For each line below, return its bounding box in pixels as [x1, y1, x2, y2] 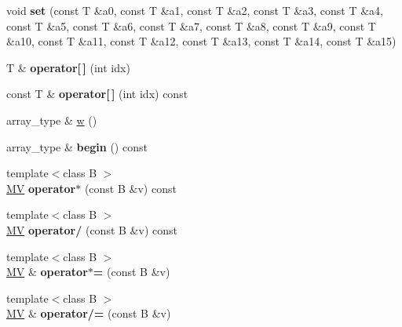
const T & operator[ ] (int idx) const [6, 85, 188, 102]
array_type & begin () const [6, 138, 148, 154]
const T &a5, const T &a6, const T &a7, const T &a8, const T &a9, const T [6, 17, 376, 34]
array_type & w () [6, 111, 97, 128]
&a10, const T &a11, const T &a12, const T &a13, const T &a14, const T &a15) [6, 33, 397, 49]
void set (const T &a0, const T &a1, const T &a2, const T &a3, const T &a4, [6, 2, 383, 18]
